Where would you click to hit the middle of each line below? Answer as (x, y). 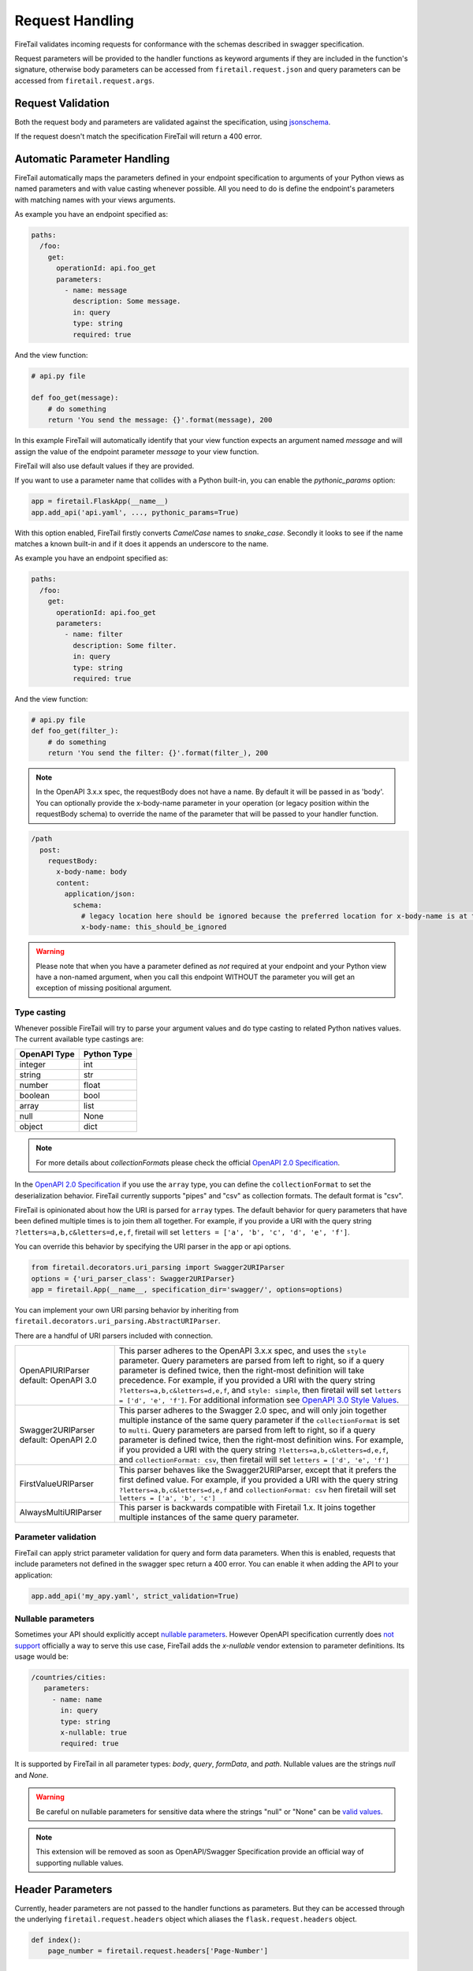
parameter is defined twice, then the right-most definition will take (241, 1370)
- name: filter (94, 634)
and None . (32, 1775)
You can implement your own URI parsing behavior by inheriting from (127, 1310)
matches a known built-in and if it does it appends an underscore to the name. (142, 544)
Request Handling (74, 20)
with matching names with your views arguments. (95, 199)
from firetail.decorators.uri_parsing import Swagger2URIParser (158, 1268)
